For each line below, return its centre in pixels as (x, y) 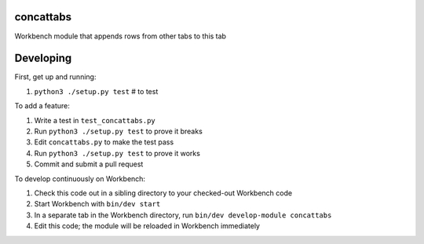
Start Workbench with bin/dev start (97, 204)
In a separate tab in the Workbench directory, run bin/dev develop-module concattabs (183, 215)
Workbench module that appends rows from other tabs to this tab (121, 36)
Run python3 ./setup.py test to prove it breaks (119, 131)
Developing (43, 58)
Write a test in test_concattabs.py (95, 120)
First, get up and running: (55, 77)
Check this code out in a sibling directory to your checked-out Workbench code (163, 193)
